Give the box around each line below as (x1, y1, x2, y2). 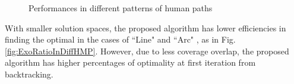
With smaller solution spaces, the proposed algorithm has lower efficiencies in (5, 21, 286, 34)
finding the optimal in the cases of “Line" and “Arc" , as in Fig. (5, 33, 236, 46)
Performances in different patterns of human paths (29, 2, 213, 14)
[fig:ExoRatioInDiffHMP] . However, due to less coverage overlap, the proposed (5, 44, 289, 57)
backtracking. (5, 67, 53, 80)
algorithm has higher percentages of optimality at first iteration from (5, 56, 256, 69)
